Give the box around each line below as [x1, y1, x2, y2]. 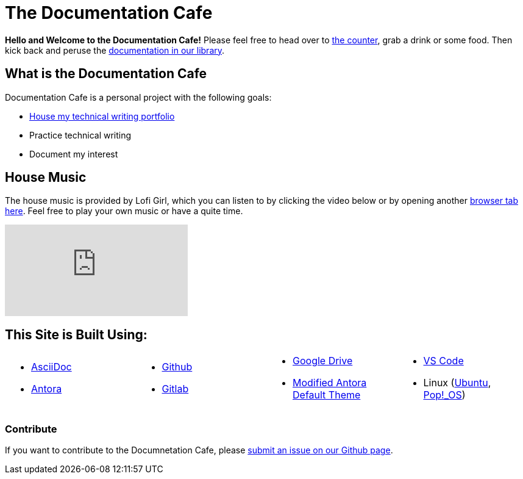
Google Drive [293, 355, 353, 367]
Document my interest [29, 148, 118, 159]
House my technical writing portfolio [29, 110, 175, 121]
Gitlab [162, 383, 189, 395]
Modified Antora [293, 376, 367, 389]
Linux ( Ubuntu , [423, 376, 491, 389]
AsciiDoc [31, 361, 72, 373]
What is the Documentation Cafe [5, 66, 207, 82]
